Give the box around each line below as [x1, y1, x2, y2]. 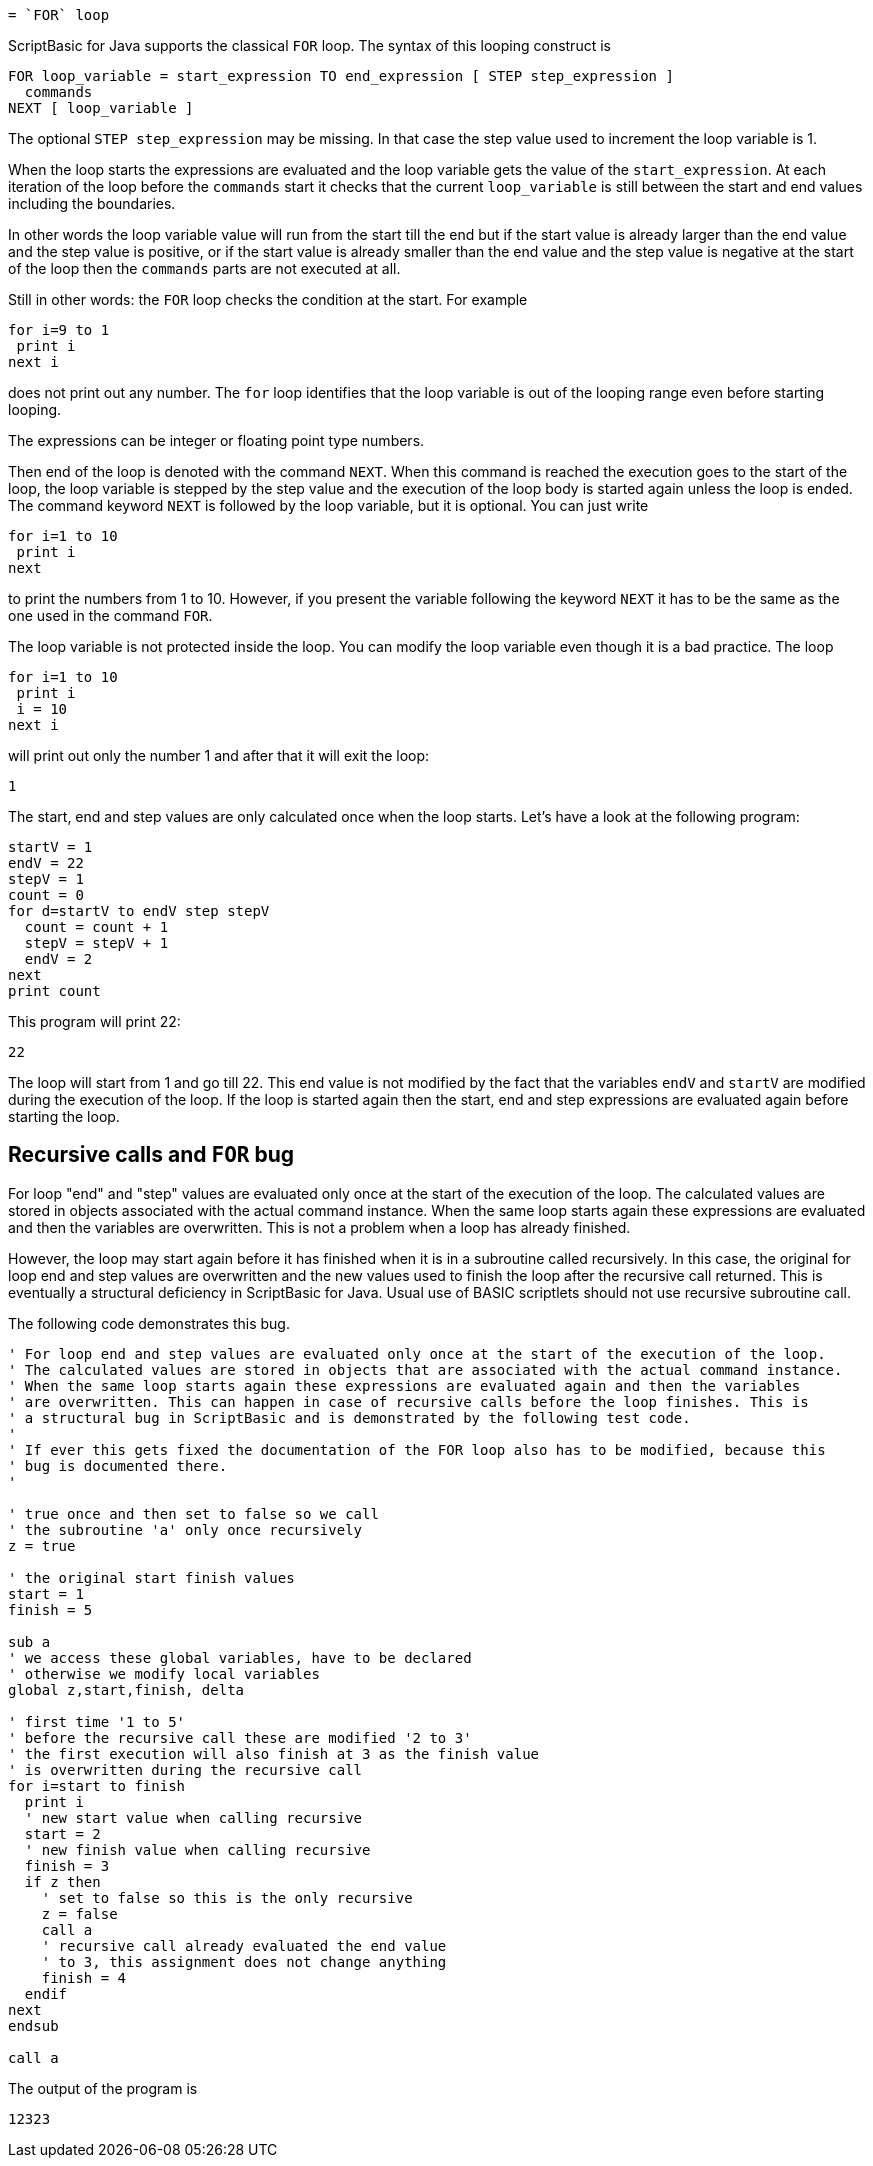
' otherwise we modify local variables [8, 1665, 320, 1682]
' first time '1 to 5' [8, 1713, 186, 1730]
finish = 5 [8, 1601, 93, 1618]
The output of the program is [8, 2079, 198, 2097]
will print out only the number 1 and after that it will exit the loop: [8, 747, 430, 764]
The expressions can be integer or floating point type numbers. [8, 432, 425, 449]
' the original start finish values [8, 1569, 295, 1586]
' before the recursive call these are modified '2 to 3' [8, 1729, 472, 1746]
